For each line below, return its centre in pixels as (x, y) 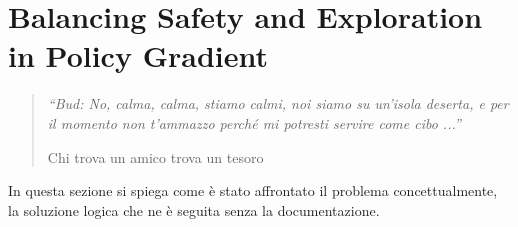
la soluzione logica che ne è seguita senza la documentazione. (194, 209)
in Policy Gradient (138, 55)
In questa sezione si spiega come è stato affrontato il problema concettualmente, (253, 190)
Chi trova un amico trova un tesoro (155, 156)
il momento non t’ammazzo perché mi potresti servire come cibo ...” (254, 122)
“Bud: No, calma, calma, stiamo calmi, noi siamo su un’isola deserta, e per (278, 103)
